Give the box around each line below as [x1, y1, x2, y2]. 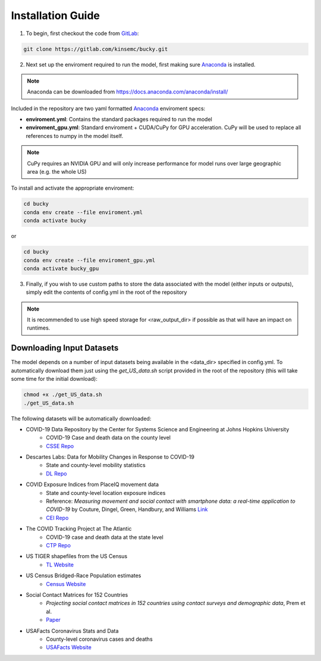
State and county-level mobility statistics [46, 462, 146, 469]
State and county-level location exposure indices [46, 489, 166, 496]
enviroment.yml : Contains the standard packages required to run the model [26, 116, 212, 123]
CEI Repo [46, 514, 69, 521]
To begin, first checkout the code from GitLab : [26, 30, 139, 37]
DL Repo [46, 470, 67, 477]
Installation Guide [11, 9, 100, 22]
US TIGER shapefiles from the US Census [26, 553, 128, 560]
